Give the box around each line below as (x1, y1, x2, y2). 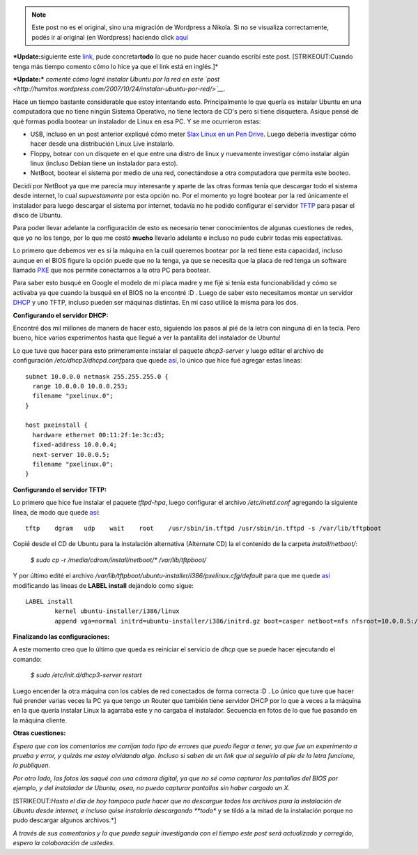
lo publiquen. (13, 761, 51, 770)
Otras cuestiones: (13, 729, 66, 737)
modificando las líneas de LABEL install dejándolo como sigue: (13, 581, 194, 589)
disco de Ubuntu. (13, 211, 63, 220)
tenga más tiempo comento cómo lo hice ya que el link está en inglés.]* (13, 62, 219, 70)
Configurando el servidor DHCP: (13, 311, 109, 319)
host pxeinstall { (25, 421, 88, 429)
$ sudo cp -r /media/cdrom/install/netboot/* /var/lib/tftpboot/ (30, 555, 207, 564)
